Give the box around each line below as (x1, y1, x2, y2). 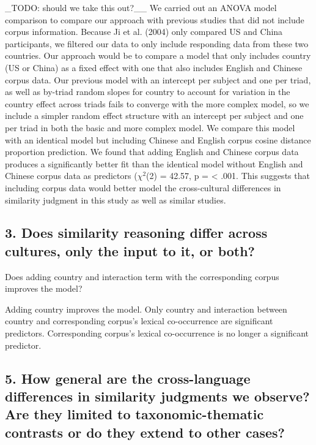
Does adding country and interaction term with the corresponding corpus (5, 270, 279, 283)
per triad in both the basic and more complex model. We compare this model (5, 121, 295, 134)
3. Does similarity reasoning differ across (5, 223, 268, 242)
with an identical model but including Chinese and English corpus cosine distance (5, 133, 311, 146)
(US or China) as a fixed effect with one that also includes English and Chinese (5, 61, 303, 74)
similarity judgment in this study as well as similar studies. (5, 193, 226, 206)
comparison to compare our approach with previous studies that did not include (5, 13, 304, 26)
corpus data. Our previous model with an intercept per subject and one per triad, (5, 73, 311, 86)
